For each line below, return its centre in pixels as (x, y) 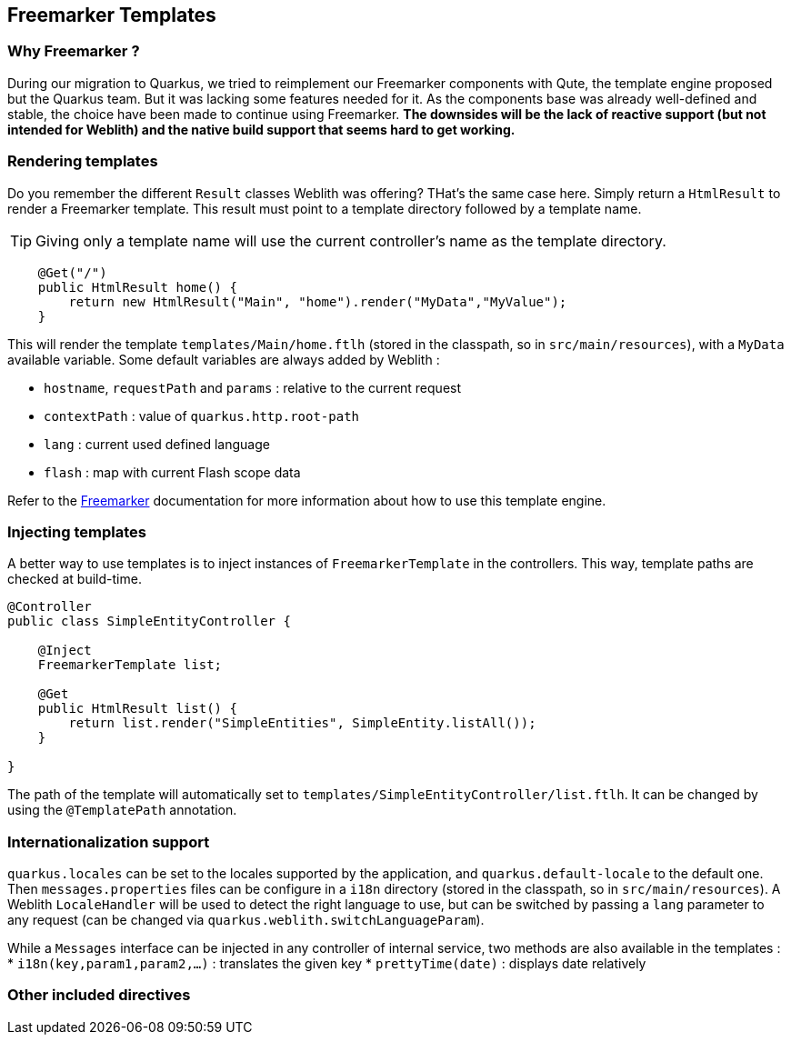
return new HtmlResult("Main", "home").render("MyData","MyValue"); (318, 301)
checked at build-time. (75, 579)
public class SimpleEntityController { (149, 621)
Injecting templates (77, 531)
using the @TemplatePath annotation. (122, 810)
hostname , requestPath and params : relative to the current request (253, 387)
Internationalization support (109, 842)
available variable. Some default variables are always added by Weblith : (224, 359)
